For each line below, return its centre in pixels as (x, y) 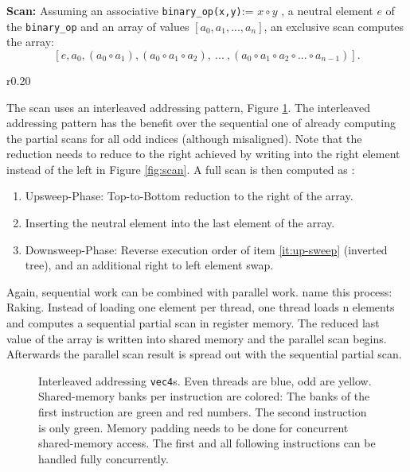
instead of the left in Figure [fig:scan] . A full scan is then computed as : (181, 169)
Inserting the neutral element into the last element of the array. (180, 223)
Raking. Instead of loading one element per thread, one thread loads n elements (201, 307)
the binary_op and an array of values (98, 26)
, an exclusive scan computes (334, 26)
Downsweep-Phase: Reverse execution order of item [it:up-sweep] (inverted (206, 249)
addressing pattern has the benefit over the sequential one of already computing (201, 123)
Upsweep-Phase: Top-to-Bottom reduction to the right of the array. (189, 196)
